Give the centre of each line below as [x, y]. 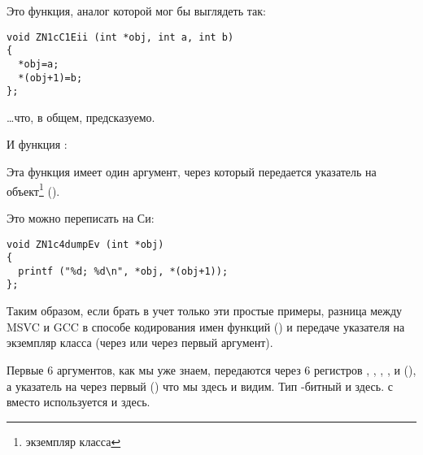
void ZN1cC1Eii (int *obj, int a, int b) [120, 37]
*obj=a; [39, 64]
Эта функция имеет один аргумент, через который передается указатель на [192, 172]
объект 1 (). [33, 189]
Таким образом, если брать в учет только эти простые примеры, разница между [205, 311]
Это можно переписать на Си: [81, 217]
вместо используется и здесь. [78, 402]
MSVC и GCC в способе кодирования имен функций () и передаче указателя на [206, 326]
